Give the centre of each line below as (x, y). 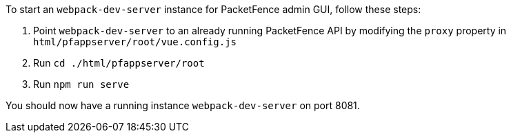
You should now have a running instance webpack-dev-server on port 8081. (183, 105)
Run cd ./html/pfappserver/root (119, 63)
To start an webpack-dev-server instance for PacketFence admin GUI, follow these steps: (213, 9)
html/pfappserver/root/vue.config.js (135, 42)
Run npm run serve (81, 84)
